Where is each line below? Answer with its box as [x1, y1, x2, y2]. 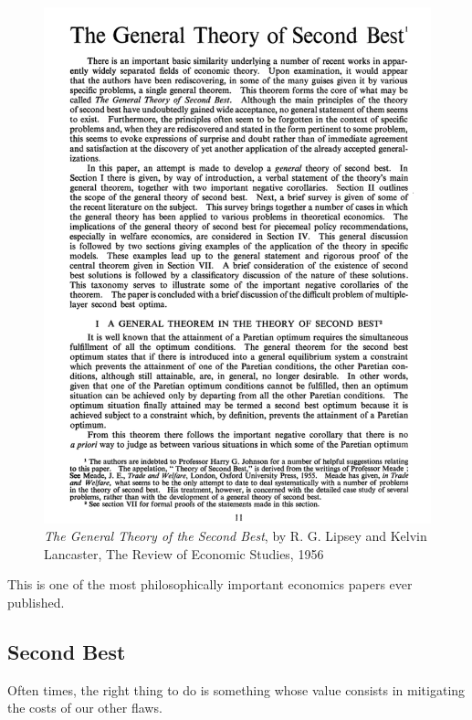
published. [7, 592, 65, 611]
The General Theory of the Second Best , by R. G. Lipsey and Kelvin [44, 526, 427, 545]
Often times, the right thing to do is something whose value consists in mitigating [7, 680, 466, 699]
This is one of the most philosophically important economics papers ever [7, 575, 413, 594]
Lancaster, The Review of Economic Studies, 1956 [44, 544, 324, 563]
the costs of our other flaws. [7, 698, 163, 717]
